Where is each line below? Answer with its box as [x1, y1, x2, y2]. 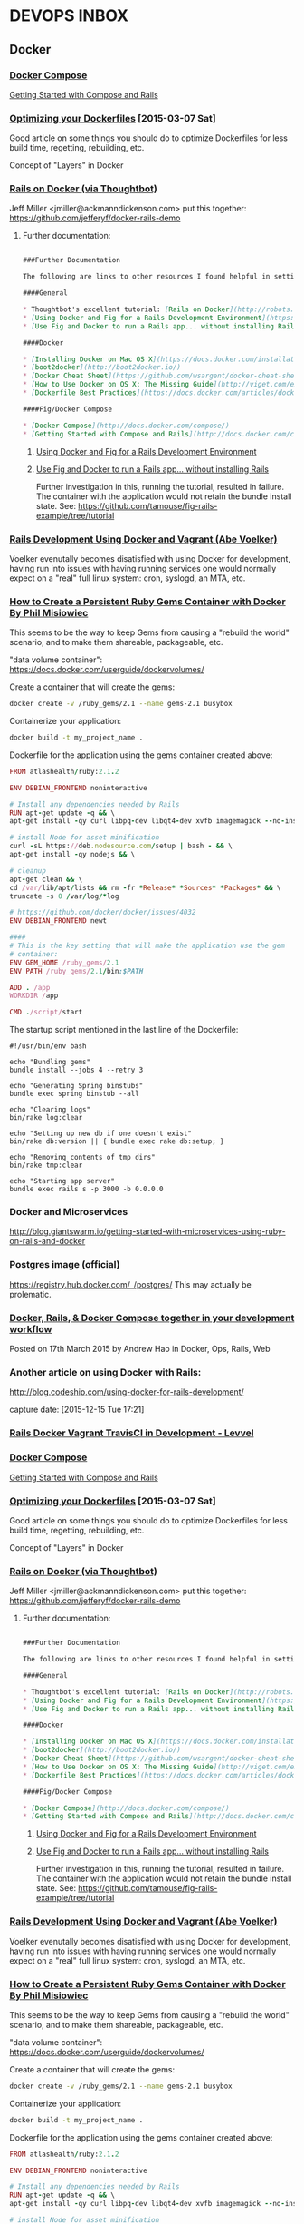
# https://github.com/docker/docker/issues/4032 [9, 908, 196, 917]
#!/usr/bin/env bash [9, 1042, 88, 1051]
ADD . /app [9, 983, 51, 992]
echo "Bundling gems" [9, 1058, 91, 1067]
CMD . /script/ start [9, 1008, 83, 1017]
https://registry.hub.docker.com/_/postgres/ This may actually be [9, 1279, 252, 1289]
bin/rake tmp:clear [9, 1161, 83, 1171]
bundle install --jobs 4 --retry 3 [9, 1065, 144, 1075]
